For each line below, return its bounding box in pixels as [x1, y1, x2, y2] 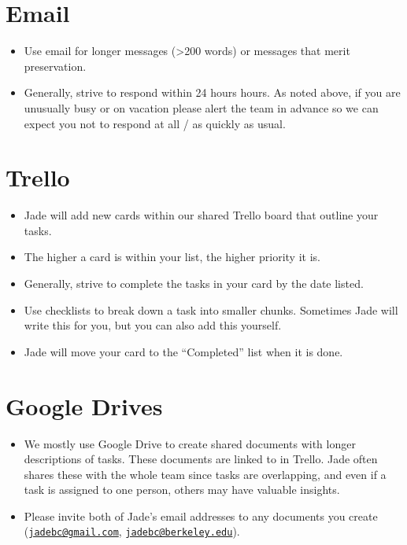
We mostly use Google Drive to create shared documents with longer [24, 435, 356, 451]
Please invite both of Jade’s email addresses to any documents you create [24, 507, 378, 524]
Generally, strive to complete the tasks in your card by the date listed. [24, 275, 364, 291]
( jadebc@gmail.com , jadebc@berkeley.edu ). [24, 523, 240, 539]
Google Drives [6, 389, 163, 422]
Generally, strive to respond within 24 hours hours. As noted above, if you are [24, 84, 401, 101]
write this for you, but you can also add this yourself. [24, 317, 282, 333]
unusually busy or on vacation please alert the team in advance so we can [24, 99, 379, 116]
